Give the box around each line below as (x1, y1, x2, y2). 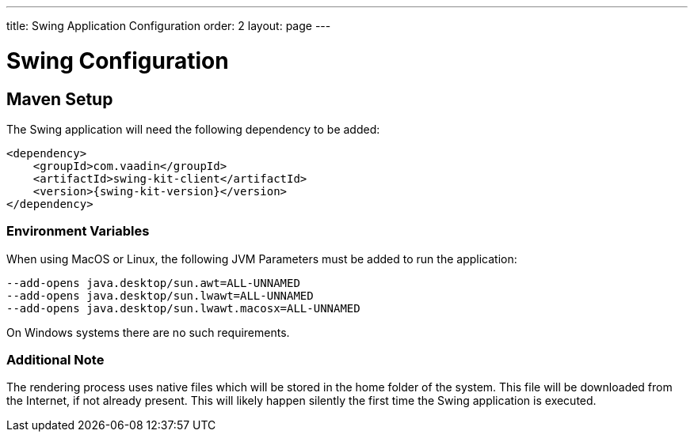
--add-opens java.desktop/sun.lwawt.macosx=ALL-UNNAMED (6, 301, 360, 315)
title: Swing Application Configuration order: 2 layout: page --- (6, 19, 331, 32)
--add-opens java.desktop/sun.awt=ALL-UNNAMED (6, 276, 300, 289)
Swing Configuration (6, 47, 229, 74)
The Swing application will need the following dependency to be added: (6, 122, 380, 136)
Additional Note (6, 352, 105, 368)
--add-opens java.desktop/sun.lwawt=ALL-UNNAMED (6, 289, 314, 302)
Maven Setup (6, 89, 113, 109)
